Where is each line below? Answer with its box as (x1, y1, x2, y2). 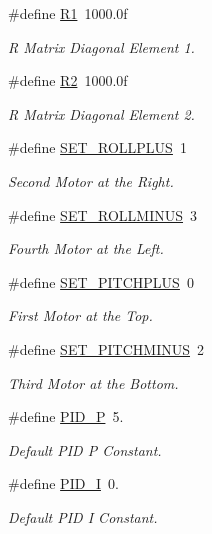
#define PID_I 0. (8, 473, 119, 494)
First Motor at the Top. (8, 305, 153, 326)
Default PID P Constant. (8, 439, 162, 460)
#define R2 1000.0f (8, 70, 128, 91)
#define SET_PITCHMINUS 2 (8, 338, 205, 359)
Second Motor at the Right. (8, 170, 174, 191)
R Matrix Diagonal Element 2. (8, 103, 195, 124)
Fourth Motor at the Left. (8, 238, 164, 259)
